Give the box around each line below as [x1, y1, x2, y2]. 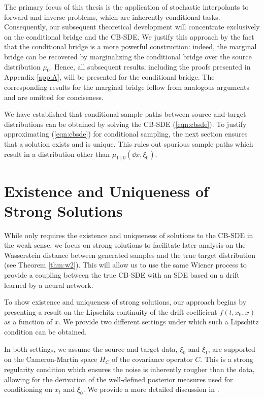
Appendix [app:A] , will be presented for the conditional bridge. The [4, 72, 215, 82]
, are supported [208, 343, 255, 354]
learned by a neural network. [4, 279, 93, 290]
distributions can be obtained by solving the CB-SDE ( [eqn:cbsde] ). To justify [4, 118, 247, 129]
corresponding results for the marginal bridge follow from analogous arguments [4, 81, 249, 92]
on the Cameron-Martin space [4, 354, 97, 364]
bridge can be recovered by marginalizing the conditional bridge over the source [4, 51, 252, 61]
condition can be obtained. [4, 326, 87, 337]
